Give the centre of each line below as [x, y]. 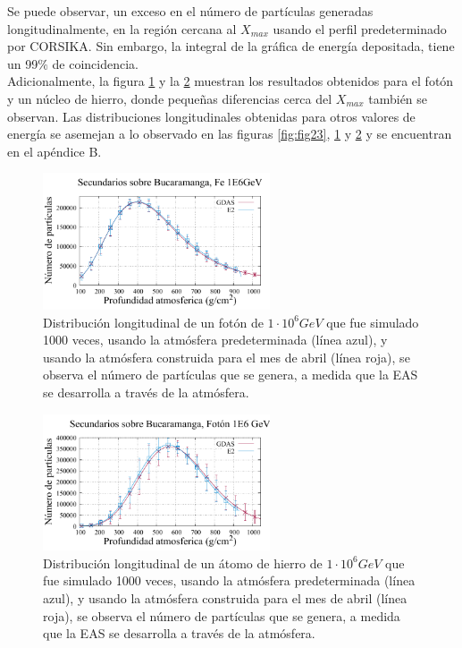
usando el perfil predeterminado [360, 28]
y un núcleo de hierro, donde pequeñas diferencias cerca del [170, 98]
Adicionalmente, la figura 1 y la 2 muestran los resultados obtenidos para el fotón [231, 81]
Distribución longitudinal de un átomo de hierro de [183, 563]
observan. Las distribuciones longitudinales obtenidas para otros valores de [211, 116]
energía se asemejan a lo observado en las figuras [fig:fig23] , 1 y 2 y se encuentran [230, 134]
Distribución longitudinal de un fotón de [153, 322]
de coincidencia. [96, 63]
